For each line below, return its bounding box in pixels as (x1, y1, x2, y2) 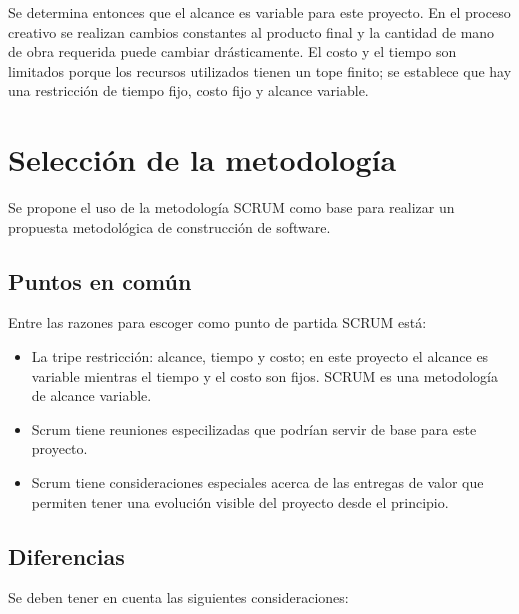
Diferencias (8, 540, 125, 571)
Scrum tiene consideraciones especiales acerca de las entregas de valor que (31, 472, 484, 493)
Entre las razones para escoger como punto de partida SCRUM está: (8, 312, 427, 333)
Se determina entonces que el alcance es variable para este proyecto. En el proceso (8, 2, 511, 22)
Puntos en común (8, 265, 192, 296)
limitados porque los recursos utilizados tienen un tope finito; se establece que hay (8, 60, 512, 81)
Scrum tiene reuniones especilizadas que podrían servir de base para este (31, 418, 477, 439)
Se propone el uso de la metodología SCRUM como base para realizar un (8, 197, 455, 218)
